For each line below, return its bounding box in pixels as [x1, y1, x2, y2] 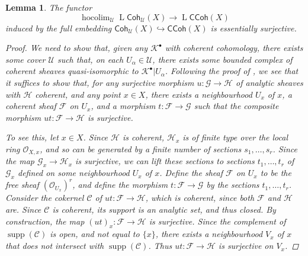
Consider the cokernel [5, 191, 84, 204]
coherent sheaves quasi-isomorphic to [5, 65, 139, 77]
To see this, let [5, 131, 59, 143]
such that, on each [57, 53, 124, 65]
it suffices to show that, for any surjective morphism [5, 76, 194, 88]
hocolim [82, 13, 110, 22]
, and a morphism [91, 100, 156, 112]
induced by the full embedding [5, 21, 112, 34]
